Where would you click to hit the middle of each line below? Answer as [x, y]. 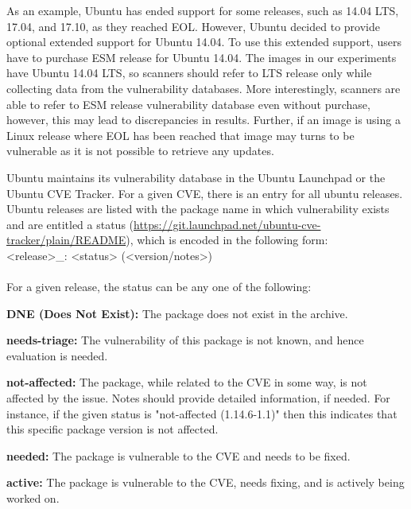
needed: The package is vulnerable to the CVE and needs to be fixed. [178, 455]
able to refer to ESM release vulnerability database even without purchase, [188, 104]
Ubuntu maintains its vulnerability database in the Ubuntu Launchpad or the [196, 177]
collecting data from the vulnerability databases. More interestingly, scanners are [204, 88]
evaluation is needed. [57, 355]
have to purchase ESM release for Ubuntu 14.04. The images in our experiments [202, 57]
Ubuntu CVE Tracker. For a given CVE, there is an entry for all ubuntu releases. [205, 193]
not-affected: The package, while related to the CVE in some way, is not [187, 382]
